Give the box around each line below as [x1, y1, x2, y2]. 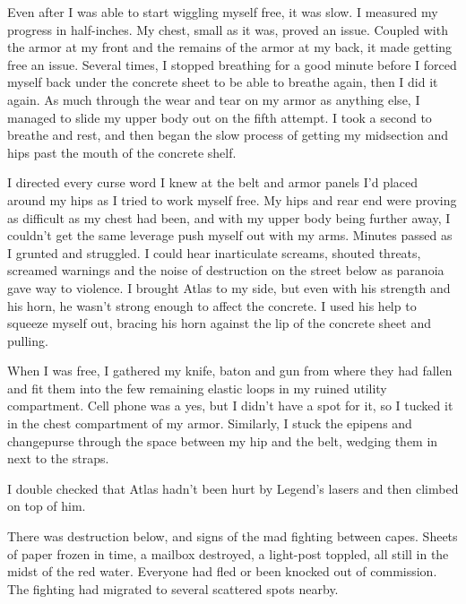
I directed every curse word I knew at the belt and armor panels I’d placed [7, 173, 419, 192]
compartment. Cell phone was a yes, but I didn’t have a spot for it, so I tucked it [7, 396, 453, 415]
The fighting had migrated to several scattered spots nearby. [7, 579, 339, 598]
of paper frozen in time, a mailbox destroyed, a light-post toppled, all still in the [7, 544, 449, 563]
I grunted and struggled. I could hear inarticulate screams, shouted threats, [7, 243, 421, 262]
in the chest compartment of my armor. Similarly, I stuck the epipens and [7, 414, 412, 433]
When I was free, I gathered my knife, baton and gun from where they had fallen [7, 361, 453, 380]
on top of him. [7, 496, 86, 515]
